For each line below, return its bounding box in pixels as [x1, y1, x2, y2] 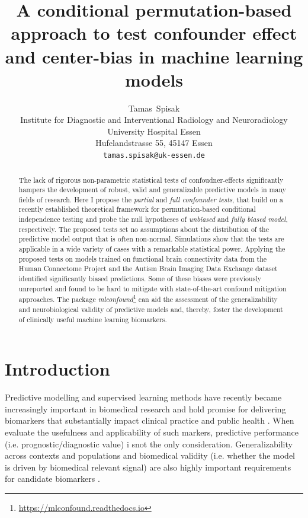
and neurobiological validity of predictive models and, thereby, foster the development [18, 304, 283, 314]
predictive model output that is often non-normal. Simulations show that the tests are [18, 234, 284, 244]
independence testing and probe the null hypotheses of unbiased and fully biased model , [18, 214, 288, 224]
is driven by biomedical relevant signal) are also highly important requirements [5, 460, 291, 473]
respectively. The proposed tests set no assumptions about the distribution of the [18, 224, 269, 234]
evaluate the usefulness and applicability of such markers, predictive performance [5, 426, 299, 438]
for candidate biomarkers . [5, 472, 100, 485]
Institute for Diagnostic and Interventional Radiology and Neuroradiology [20, 113, 288, 126]
